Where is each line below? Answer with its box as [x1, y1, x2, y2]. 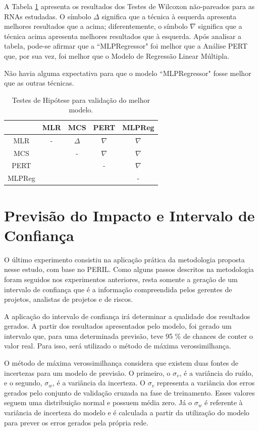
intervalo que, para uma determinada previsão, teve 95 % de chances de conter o [4, 330, 253, 341]
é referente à [204, 397, 243, 408]
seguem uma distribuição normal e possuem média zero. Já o [4, 397, 192, 408]
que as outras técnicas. [4, 77, 74, 88]
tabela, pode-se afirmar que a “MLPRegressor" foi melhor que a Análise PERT [4, 41, 248, 51]
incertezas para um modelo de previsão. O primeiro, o [4, 367, 171, 378]
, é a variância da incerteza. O [52, 377, 145, 388]
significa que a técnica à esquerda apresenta [101, 11, 237, 21]
